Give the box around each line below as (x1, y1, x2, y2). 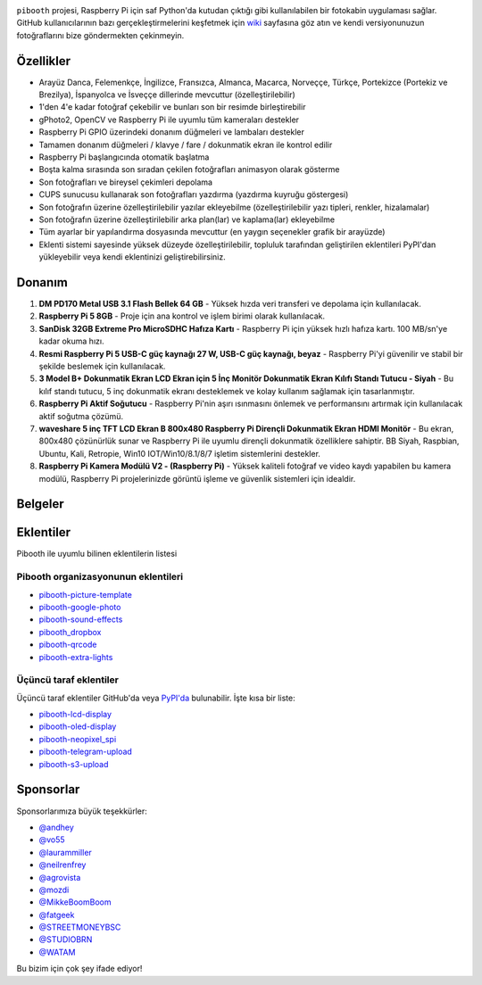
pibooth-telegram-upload (38, 746, 133, 757)
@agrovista (38, 872, 81, 882)
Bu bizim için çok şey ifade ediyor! (16, 964, 143, 974)
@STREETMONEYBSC (38, 922, 121, 932)
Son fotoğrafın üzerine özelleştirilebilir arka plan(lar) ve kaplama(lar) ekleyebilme (38, 214, 335, 225)
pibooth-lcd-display (38, 709, 112, 720)
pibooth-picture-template (38, 589, 133, 600)
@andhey (38, 822, 75, 832)
